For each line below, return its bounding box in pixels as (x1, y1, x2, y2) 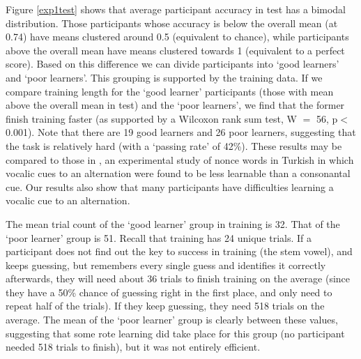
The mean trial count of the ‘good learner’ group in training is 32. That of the (6, 216, 340, 231)
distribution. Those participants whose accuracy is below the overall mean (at (6, 15, 338, 30)
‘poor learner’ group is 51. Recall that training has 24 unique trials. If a (6, 230, 312, 245)
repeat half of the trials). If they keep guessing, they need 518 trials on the (6, 298, 325, 313)
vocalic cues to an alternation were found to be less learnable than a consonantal (6, 166, 351, 181)
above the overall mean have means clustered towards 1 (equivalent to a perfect (6, 43, 345, 57)
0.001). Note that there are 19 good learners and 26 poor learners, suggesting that (6, 125, 356, 139)
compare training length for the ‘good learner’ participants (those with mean (6, 84, 334, 98)
